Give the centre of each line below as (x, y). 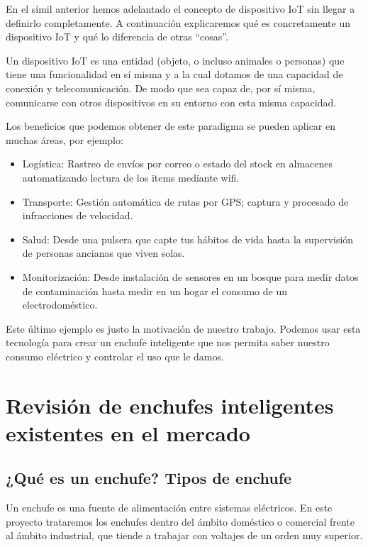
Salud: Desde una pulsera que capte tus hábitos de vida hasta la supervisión (188, 239)
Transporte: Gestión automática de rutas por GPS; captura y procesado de (185, 201)
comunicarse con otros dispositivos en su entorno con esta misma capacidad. (171, 102)
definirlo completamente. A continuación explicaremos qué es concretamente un (178, 22)
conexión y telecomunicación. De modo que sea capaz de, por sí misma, (161, 88)
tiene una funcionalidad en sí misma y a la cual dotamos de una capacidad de (174, 74)
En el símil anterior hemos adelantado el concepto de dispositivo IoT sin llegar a (180, 9)
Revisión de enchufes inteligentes (170, 405)
